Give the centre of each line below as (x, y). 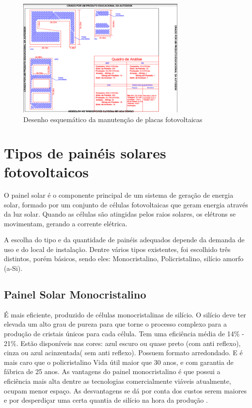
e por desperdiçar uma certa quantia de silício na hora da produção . (106, 400)
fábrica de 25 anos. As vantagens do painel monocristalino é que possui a (112, 371)
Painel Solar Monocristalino (75, 294)
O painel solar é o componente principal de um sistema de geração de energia (119, 195)
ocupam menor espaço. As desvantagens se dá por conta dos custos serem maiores (125, 390)
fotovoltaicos (47, 171)
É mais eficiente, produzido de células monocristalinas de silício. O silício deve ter (125, 314)
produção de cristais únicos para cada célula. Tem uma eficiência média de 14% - (124, 334)
